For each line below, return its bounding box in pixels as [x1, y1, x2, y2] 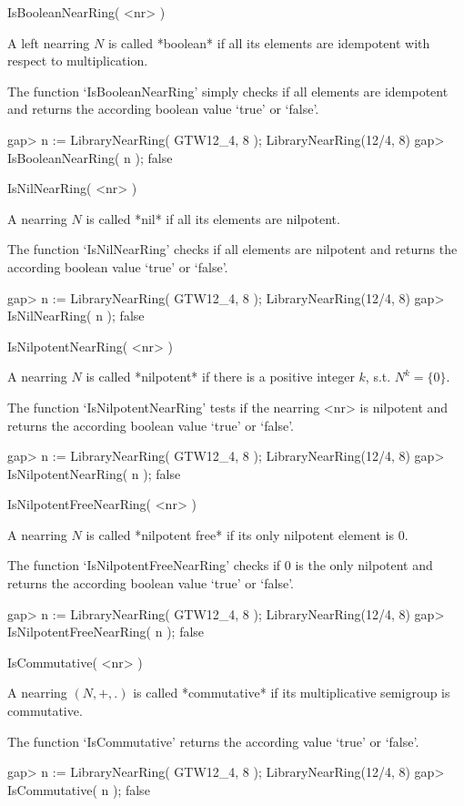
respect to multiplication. [7, 51, 148, 70]
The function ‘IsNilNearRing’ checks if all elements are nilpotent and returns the [7, 240, 458, 259]
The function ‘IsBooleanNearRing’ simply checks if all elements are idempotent [7, 81, 449, 100]
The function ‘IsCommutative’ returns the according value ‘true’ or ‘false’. [7, 731, 419, 750]
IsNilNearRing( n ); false [7, 306, 145, 325]
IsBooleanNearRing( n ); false [7, 148, 173, 167]
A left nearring [7, 33, 90, 52]
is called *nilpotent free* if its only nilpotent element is [86, 525, 394, 544]
